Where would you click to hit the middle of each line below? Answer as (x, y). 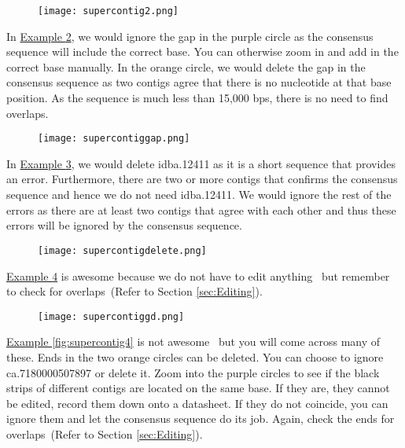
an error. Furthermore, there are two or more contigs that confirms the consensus (202, 179)
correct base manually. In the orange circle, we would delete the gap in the (186, 66)
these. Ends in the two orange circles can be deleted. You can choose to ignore (195, 356)
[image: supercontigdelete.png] (122, 250)
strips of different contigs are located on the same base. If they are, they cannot (198, 388)
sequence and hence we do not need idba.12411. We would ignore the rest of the (199, 195)
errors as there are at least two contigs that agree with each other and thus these (201, 209)
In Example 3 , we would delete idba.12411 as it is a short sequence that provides (201, 163)
